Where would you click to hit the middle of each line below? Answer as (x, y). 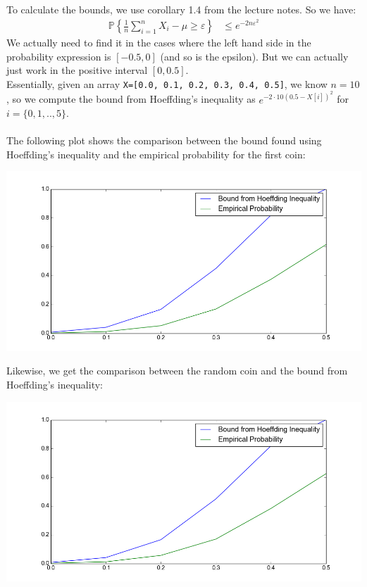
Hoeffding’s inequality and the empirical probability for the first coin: (156, 154)
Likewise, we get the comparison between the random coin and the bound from (177, 371)
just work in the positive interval (77, 70)
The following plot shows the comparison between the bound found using (164, 140)
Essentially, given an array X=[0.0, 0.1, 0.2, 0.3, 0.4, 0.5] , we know (167, 83)
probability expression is (59, 56)
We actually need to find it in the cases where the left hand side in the (159, 43)
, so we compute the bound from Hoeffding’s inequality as (131, 99)
